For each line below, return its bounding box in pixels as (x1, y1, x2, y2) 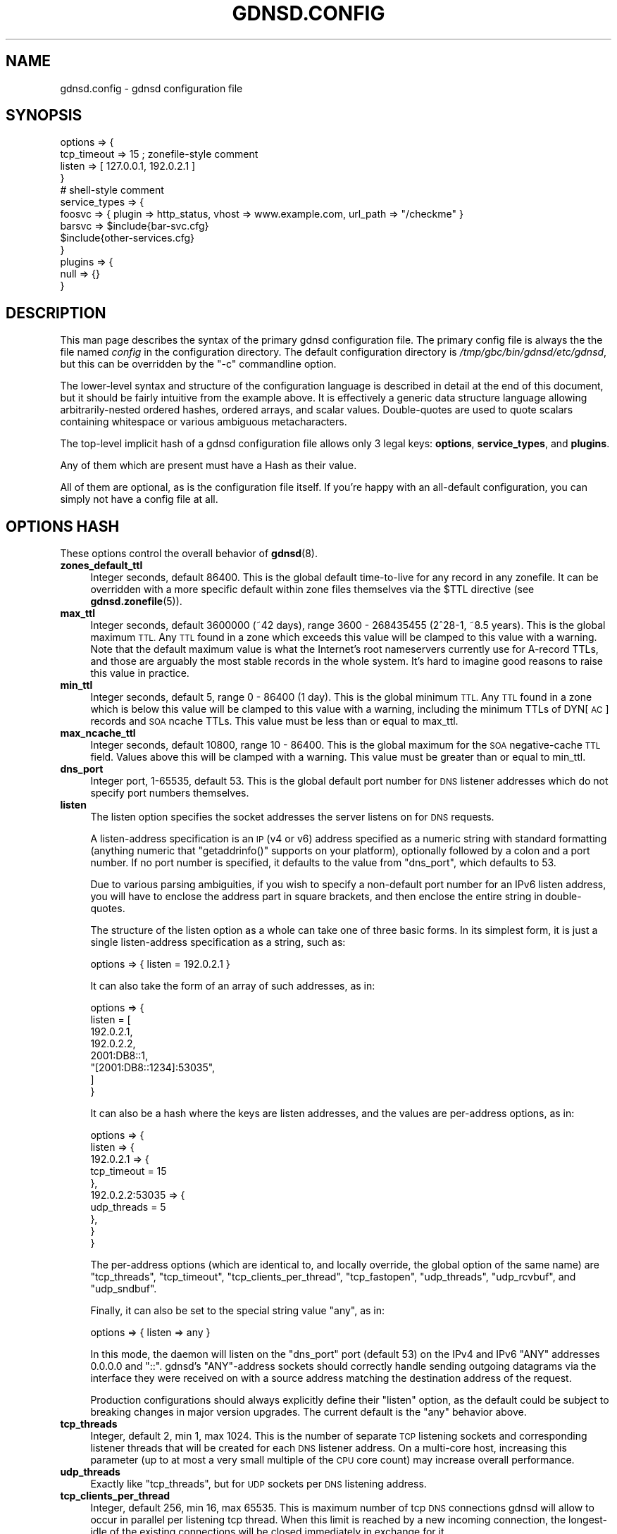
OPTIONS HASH (6, 517, 120, 535)
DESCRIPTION (6, 304, 106, 322)
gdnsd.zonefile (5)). (90, 595, 182, 608)
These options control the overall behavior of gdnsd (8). (60, 547, 318, 560)
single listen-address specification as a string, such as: (90, 936, 346, 949)
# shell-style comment (60, 184, 164, 197)
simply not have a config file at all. (60, 493, 218, 506)
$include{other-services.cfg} (60, 232, 195, 244)
